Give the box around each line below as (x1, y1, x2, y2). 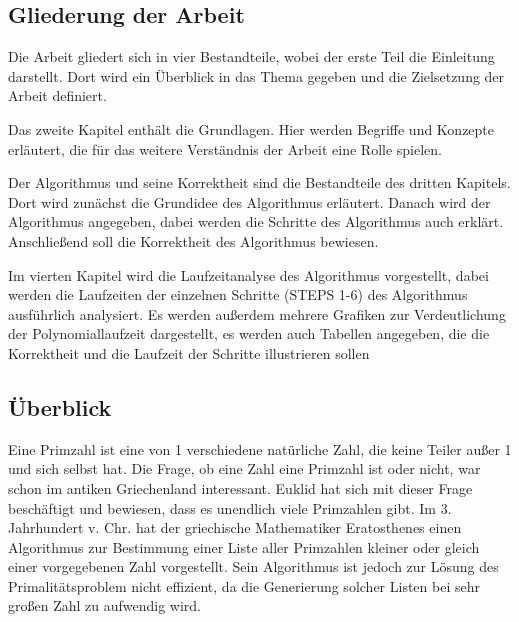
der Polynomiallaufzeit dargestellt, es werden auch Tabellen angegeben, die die (8, 323, 490, 344)
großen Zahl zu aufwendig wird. (8, 595, 201, 616)
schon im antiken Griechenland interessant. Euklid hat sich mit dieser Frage (8, 477, 473, 498)
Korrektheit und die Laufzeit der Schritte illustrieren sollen (8, 342, 370, 363)
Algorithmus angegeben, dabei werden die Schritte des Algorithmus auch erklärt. (8, 211, 504, 232)
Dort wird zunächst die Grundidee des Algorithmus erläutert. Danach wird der (8, 191, 491, 212)
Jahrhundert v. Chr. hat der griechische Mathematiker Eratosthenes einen (8, 517, 462, 538)
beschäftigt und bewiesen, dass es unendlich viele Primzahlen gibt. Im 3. (8, 497, 452, 518)
